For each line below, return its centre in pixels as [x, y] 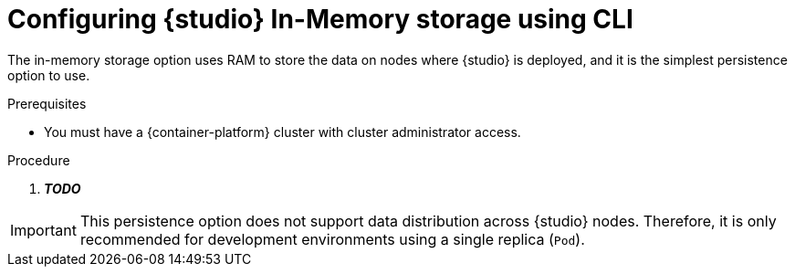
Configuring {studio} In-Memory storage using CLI [320, 19]
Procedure [39, 160]
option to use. [49, 75]
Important [43, 230]
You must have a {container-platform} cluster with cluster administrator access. [282, 132]
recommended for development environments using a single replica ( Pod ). [332, 239]
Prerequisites [47, 103]
